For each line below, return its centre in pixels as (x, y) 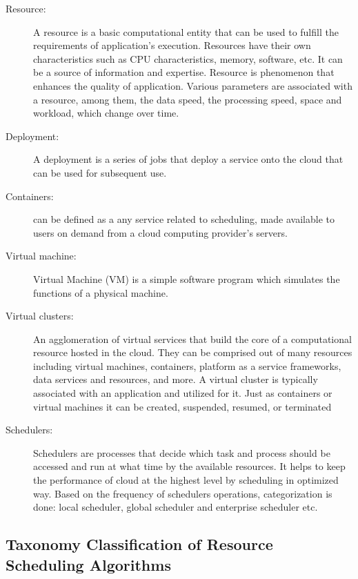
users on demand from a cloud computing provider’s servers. (160, 232)
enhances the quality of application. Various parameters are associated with (193, 85)
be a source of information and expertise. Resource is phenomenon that (184, 72)
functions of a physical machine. (101, 292)
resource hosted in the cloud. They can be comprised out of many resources (193, 352)
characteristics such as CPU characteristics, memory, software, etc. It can (188, 58)
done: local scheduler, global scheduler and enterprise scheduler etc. (176, 507)
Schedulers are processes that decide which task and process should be (182, 452)
